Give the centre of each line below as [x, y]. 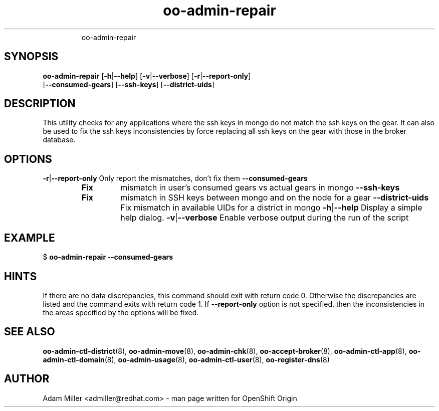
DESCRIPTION [40, 104]
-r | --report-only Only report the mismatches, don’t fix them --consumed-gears [175, 178]
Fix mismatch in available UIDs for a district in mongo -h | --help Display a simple [271, 208]
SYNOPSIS [31, 57]
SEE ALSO [30, 332]
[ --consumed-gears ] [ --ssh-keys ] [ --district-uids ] [129, 84]
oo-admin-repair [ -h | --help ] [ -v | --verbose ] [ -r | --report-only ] [147, 76]
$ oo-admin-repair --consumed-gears [108, 257]
